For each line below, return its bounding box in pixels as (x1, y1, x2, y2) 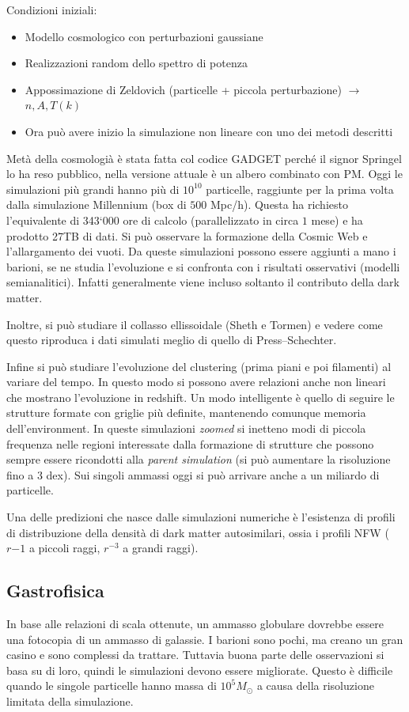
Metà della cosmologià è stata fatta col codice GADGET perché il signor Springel (6, 150, 402, 166)
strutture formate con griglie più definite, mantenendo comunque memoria (6, 404, 366, 421)
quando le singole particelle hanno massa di (6, 677, 217, 694)
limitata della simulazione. (6, 692, 134, 709)
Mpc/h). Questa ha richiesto (210, 196, 348, 213)
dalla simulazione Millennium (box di (6, 196, 187, 213)
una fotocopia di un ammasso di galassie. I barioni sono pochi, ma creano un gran (6, 631, 403, 647)
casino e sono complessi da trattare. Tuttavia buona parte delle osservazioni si (6, 646, 384, 663)
